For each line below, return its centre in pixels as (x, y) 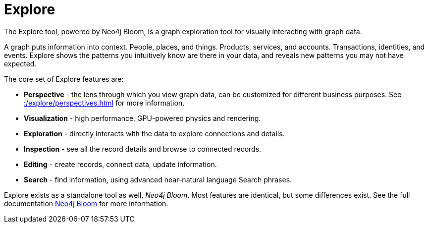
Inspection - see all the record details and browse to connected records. (143, 149)
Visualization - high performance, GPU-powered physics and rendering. (142, 118)
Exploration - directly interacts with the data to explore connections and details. (154, 133)
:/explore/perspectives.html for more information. (104, 103)
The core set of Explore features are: (64, 79)
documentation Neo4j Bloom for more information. (86, 203)
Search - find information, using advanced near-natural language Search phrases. (158, 179)
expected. (20, 63)
